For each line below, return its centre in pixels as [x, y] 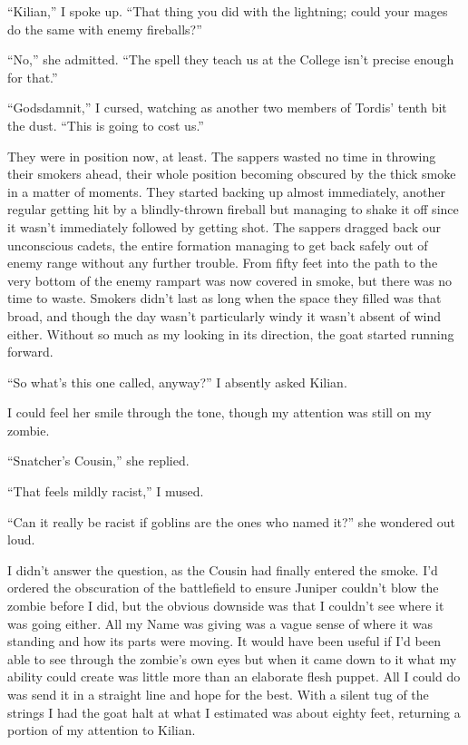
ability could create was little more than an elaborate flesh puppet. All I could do [234, 676]
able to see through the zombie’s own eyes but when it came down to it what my [232, 658]
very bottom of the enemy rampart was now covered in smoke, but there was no [229, 280]
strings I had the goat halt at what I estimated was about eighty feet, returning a [234, 712]
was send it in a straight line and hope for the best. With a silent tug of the [218, 694]
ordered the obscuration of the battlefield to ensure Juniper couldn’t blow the [223, 588]
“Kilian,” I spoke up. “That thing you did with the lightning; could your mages [228, 11]
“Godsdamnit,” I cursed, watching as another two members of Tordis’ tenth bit [227, 108]
